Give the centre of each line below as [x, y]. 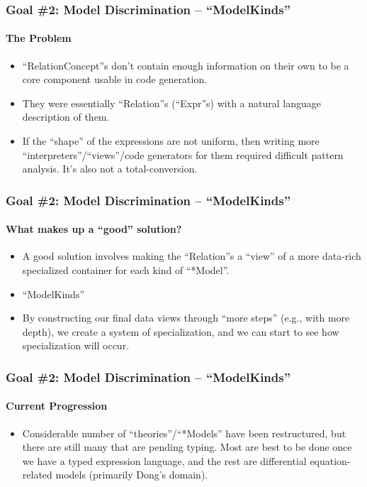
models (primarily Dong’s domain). [132, 475]
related [37, 475]
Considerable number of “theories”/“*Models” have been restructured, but [184, 433]
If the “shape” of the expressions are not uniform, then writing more [171, 141]
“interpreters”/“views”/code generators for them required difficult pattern [183, 154]
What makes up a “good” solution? [94, 229]
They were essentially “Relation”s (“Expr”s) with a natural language [171, 103]
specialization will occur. [76, 345]
